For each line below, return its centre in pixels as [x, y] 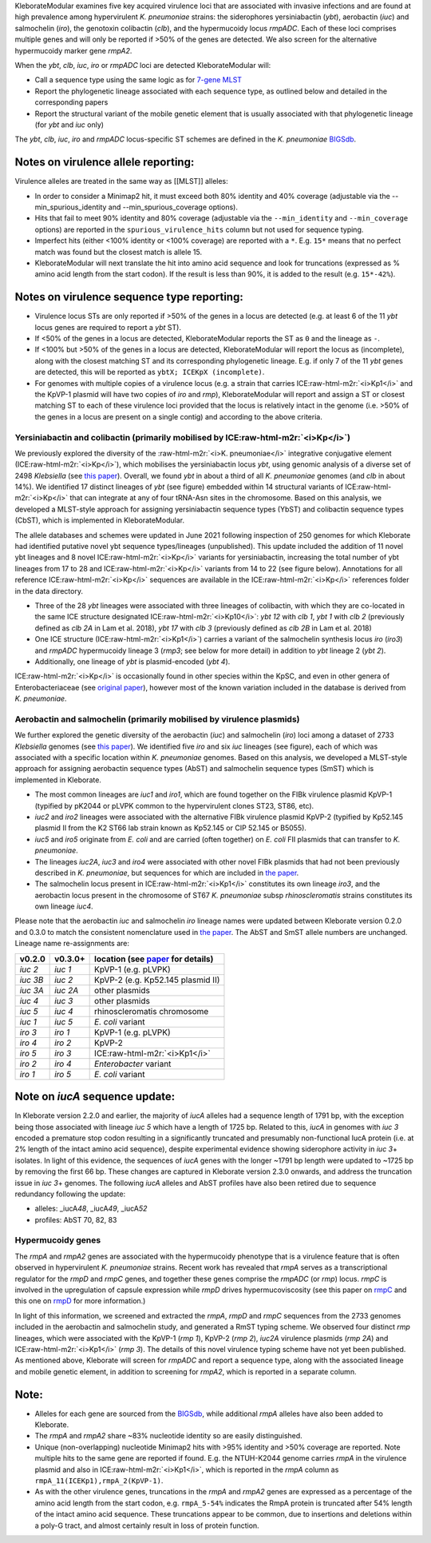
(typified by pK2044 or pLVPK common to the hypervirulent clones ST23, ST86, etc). [174, 805]
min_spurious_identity [71, 207]
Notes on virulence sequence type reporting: [129, 297]
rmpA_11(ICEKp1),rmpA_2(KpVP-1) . [99, 1480]
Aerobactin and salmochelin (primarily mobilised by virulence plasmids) [157, 719]
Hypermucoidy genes [58, 1240]
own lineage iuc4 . [64, 906]
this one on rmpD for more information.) [80, 1301]
